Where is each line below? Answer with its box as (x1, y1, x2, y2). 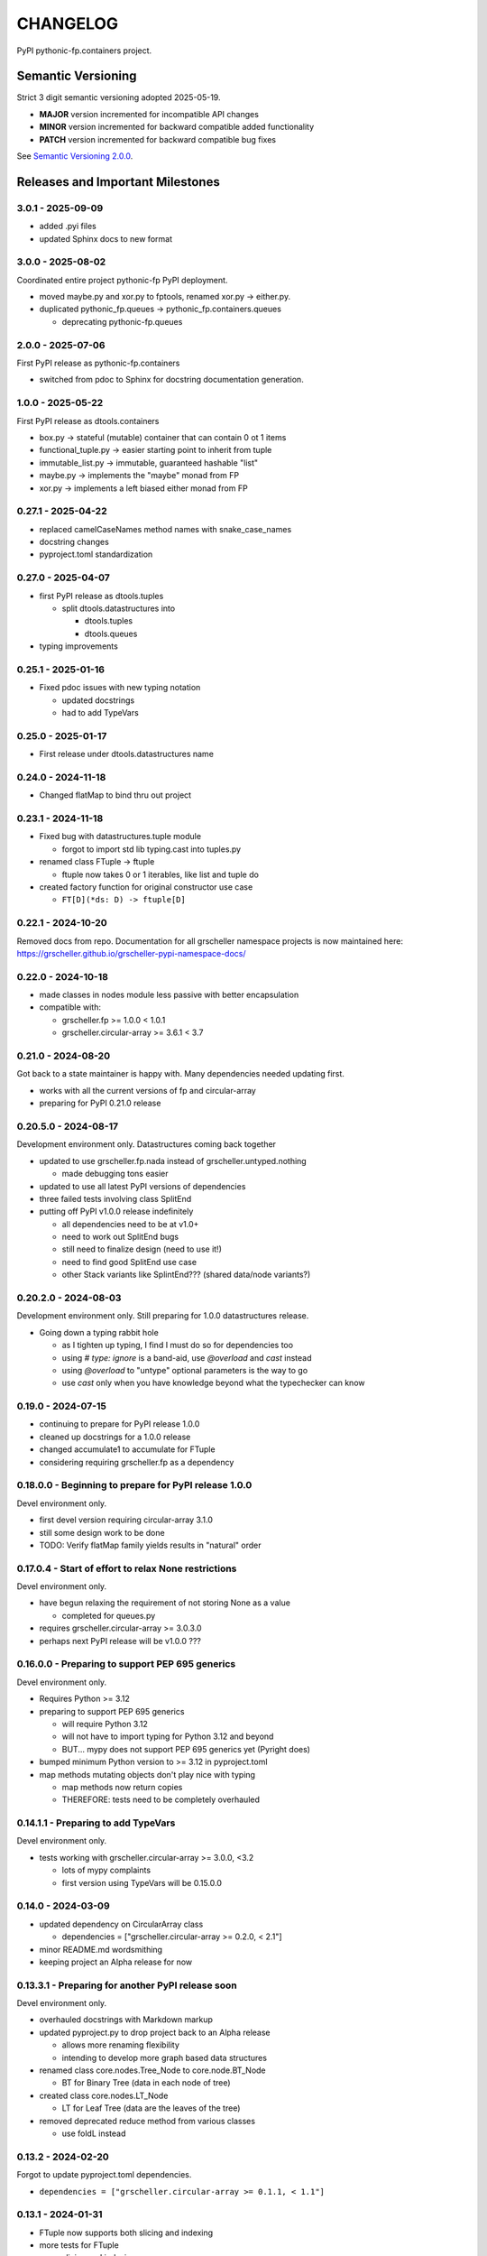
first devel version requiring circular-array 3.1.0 (39, 1514, 214, 1525)
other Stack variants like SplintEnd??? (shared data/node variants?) (61, 1269, 311, 1281)
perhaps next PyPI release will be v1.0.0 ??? (39, 1635, 202, 1646)
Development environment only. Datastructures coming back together (16, 1139, 277, 1150)
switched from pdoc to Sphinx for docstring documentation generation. (39, 374, 304, 385)
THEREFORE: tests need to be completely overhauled (61, 1794, 261, 1805)
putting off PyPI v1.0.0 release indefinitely (39, 1206, 194, 1217)
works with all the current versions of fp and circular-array (39, 1085, 256, 1096)
